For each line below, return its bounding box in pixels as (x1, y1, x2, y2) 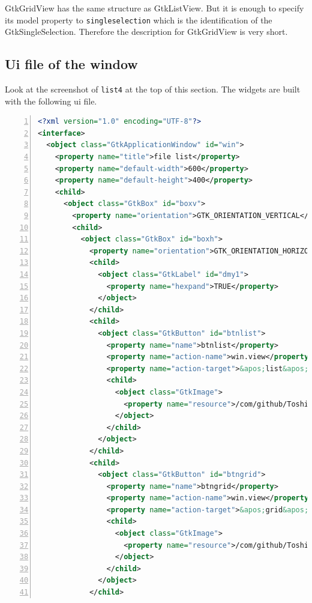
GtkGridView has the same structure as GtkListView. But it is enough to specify (5, 2, 304, 14)
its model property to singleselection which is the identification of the (5, 13, 272, 26)
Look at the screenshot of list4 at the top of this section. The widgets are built (5, 83, 301, 95)
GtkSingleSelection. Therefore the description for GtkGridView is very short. (5, 25, 288, 38)
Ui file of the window (5, 55, 138, 73)
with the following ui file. (5, 94, 97, 107)
